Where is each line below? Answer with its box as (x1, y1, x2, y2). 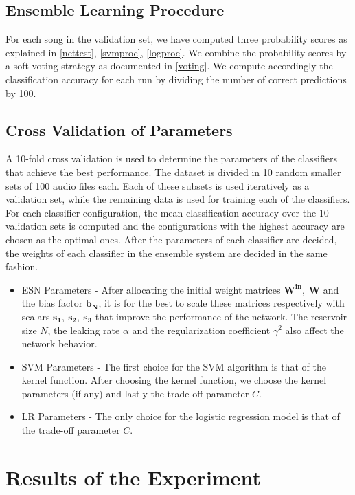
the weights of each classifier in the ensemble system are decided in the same (5, 245, 328, 260)
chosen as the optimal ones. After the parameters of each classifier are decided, (5, 232, 337, 246)
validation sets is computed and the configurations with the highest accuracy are (5, 219, 345, 233)
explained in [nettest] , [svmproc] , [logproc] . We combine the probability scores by (5, 45, 347, 59)
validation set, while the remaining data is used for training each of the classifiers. (5, 192, 350, 206)
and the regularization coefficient (132, 322, 271, 337)
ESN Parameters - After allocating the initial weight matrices (21, 282, 281, 296)
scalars (21, 309, 50, 323)
